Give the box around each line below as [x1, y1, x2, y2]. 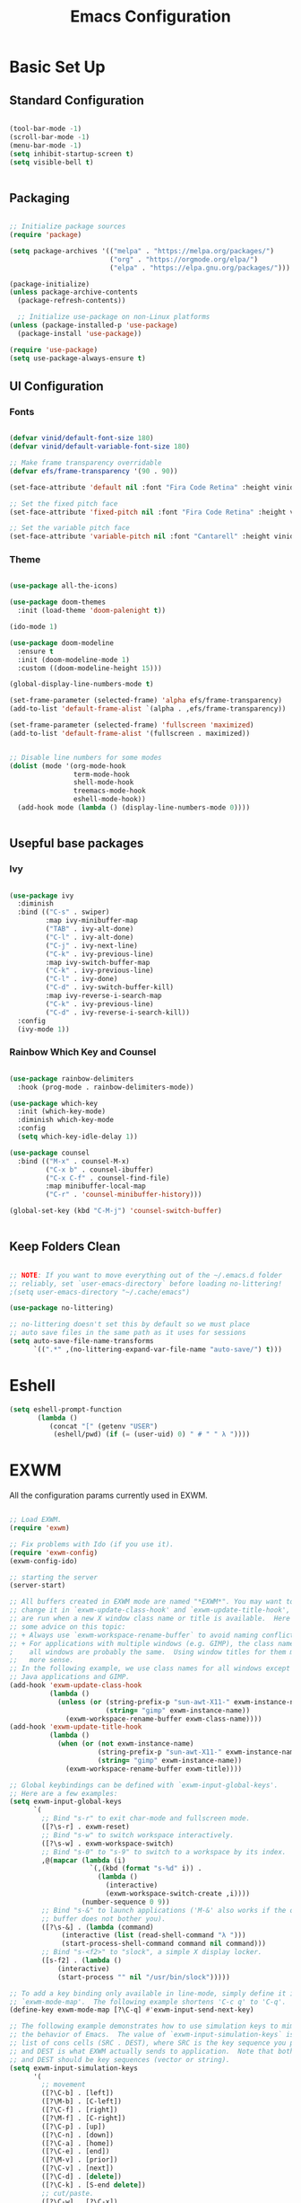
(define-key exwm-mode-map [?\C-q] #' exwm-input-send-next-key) [9, 2005, 254, 2014]
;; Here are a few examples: [9, 1789, 118, 1798]
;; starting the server [9, 1572, 99, 1582]
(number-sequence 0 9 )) [81, 1898, 170, 1907]
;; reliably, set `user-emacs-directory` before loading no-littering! [9, 1278, 282, 1288]
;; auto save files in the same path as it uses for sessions [9, 1328, 246, 1338]
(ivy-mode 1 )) [17, 1024, 70, 1034]
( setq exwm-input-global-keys [9, 1797, 123, 1807]
